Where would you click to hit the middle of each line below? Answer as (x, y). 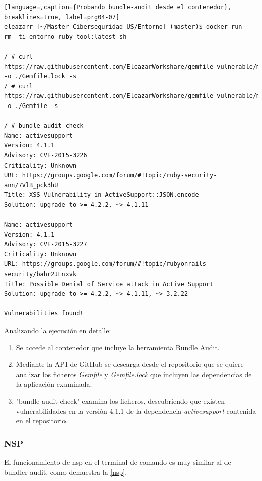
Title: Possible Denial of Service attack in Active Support (109, 284)
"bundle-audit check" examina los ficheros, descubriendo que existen (120, 400)
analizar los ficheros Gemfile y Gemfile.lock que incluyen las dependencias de (134, 374)
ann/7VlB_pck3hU (31, 185)
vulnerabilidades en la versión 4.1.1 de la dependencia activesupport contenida (136, 411)
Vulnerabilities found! (44, 314)
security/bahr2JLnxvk (40, 274)
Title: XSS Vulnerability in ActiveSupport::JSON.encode (102, 195)
